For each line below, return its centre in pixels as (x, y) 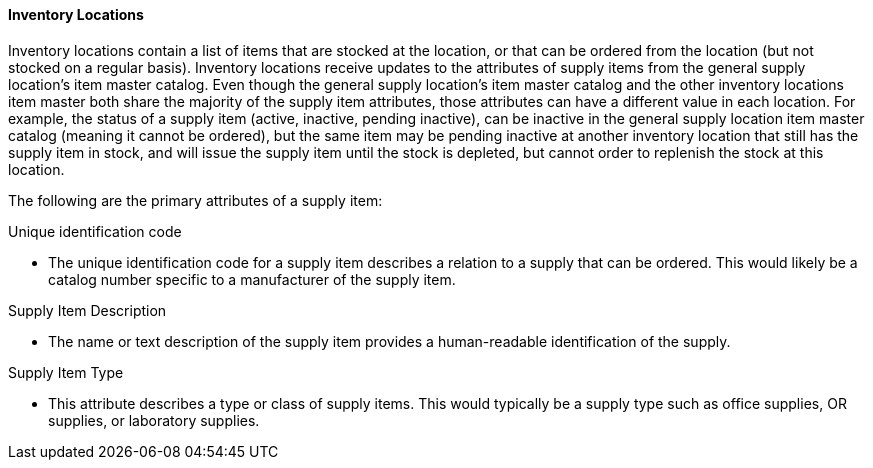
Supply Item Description (87, 310)
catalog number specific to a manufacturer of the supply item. (252, 279)
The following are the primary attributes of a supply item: (195, 200)
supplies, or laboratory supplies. (154, 420)
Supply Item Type (66, 372)
